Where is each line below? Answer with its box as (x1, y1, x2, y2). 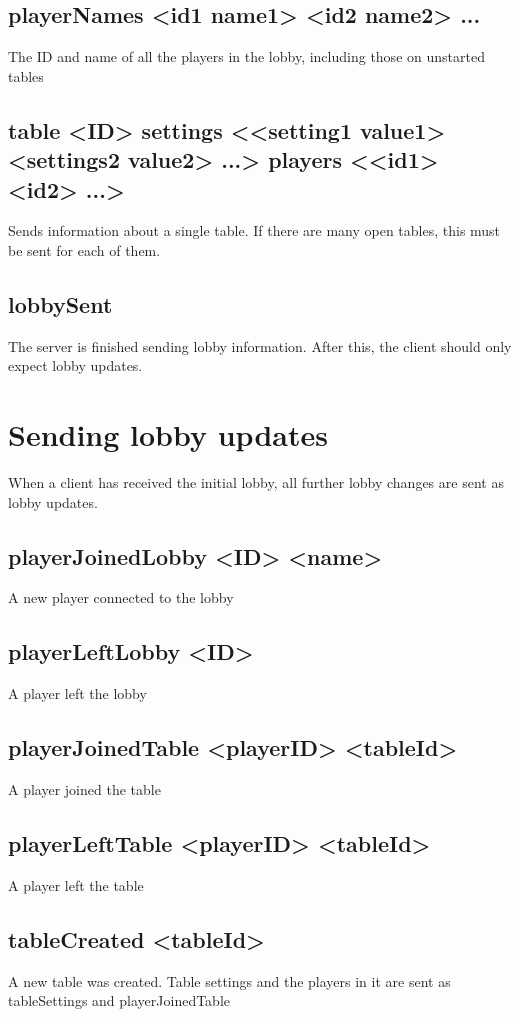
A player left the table (8, 874, 144, 895)
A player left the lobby (8, 683, 147, 704)
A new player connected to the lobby (8, 587, 234, 608)
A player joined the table (8, 779, 161, 800)
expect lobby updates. (8, 355, 143, 376)
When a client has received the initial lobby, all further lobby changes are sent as (8, 472, 504, 493)
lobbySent (8, 288, 113, 319)
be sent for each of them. (8, 239, 161, 260)
